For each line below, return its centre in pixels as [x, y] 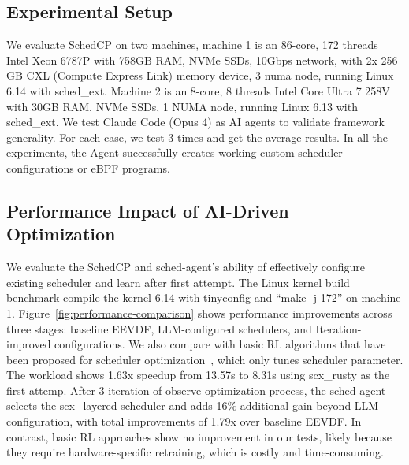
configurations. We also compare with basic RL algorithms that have [220, 344]
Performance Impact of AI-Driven [148, 210]
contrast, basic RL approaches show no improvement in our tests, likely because [199, 436]
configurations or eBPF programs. [88, 167]
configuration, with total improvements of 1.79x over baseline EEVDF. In [184, 421]
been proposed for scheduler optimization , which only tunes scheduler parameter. [205, 359]
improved [29, 344]
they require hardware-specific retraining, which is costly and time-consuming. [195, 452]
